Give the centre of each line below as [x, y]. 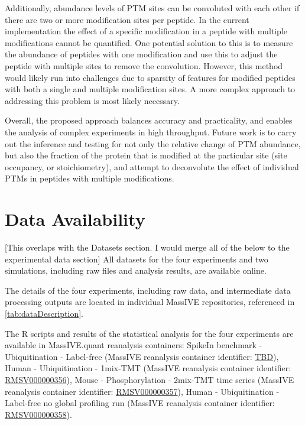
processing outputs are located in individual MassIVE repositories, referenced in [150, 302]
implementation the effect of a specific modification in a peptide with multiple [146, 31]
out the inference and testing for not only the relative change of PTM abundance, [153, 143]
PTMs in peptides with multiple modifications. [90, 178]
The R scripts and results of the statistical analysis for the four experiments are [149, 333]
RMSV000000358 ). [38, 414]
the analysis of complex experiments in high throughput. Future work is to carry [151, 132]
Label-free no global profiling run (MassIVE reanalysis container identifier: [140, 403]
